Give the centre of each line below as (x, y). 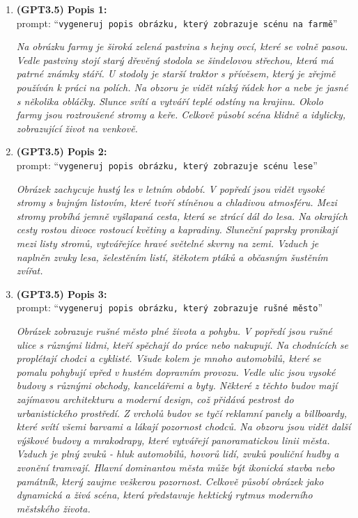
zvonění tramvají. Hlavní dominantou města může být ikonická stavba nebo (176, 467)
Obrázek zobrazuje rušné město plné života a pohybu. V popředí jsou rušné (174, 331)
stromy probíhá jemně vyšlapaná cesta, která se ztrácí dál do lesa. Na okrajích (182, 215)
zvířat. (30, 270)
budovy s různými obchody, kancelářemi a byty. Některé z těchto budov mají (177, 385)
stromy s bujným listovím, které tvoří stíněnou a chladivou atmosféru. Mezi (177, 202)
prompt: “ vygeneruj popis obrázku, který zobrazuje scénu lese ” (167, 165)
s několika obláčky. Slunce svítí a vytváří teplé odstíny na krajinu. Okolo (170, 101)
